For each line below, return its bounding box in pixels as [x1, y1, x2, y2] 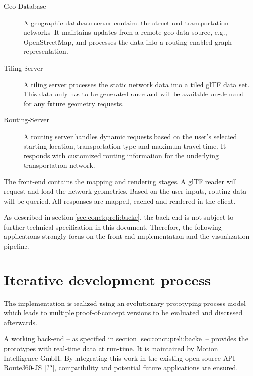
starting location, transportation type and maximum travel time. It [24, 141, 226, 151]
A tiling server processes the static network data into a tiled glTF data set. [24, 79, 250, 89]
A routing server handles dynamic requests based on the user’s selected [24, 131, 237, 141]
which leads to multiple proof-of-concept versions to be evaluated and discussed [4, 307, 243, 318]
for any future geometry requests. [24, 98, 124, 108]
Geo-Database [4, 1, 46, 11]
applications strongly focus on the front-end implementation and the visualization [4, 231, 250, 241]
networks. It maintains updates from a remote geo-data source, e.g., [24, 27, 227, 37]
